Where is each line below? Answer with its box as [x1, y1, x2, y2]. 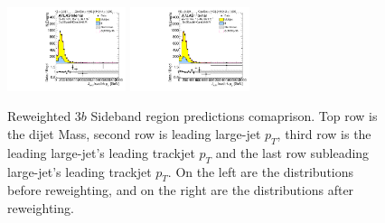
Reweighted [7, 107, 71, 125]
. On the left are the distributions [167, 162, 354, 181]
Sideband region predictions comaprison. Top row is [90, 107, 378, 125]
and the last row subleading [215, 143, 370, 162]
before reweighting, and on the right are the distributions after [7, 181, 354, 200]
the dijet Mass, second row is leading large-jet [7, 125, 261, 144]
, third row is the [277, 125, 371, 144]
